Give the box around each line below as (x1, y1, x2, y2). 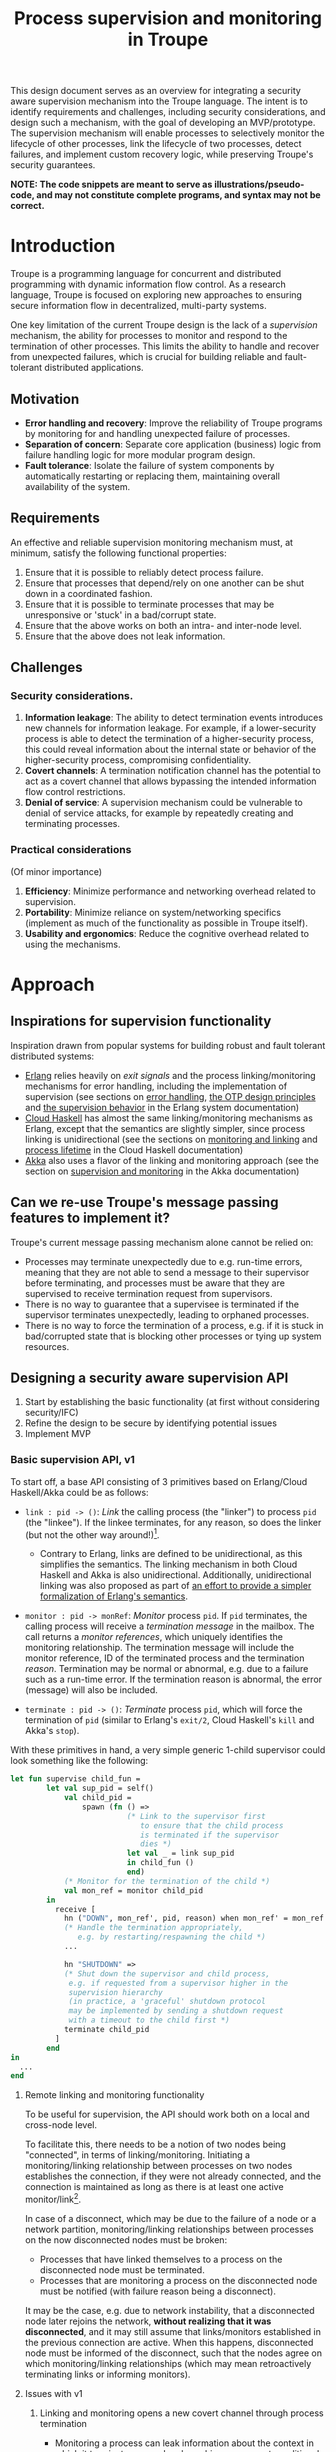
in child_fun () (126, 1858, 195, 1868)
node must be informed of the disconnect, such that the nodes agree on (24, 2347, 323, 2359)
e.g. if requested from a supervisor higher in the (68, 1978, 288, 1988)
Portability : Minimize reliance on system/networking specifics (24, 906, 282, 918)
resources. (24, 1340, 70, 1352)
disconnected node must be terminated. (39, 2263, 205, 2276)
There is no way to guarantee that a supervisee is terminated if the (24, 1298, 300, 1310)
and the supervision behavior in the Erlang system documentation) (24, 1101, 300, 1113)
